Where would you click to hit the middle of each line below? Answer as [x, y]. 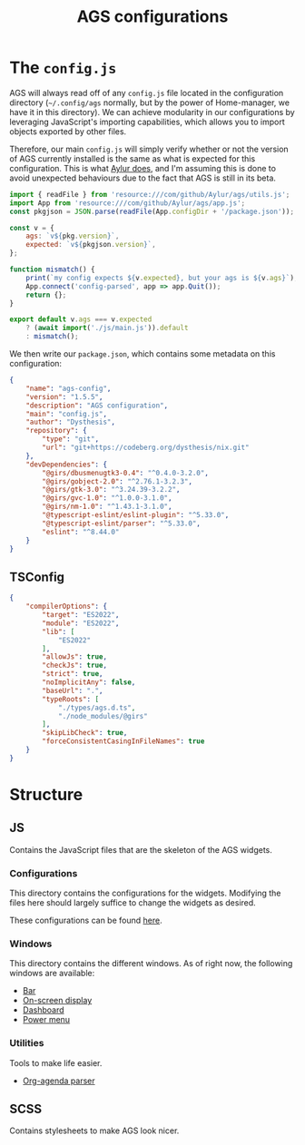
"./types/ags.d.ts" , [97, 708]
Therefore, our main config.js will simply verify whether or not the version [149, 149]
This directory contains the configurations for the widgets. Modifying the [145, 893]
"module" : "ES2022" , [81, 623]
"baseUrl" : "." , [73, 690]
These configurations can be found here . [86, 920]
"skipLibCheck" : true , [85, 733]
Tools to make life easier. [56, 1062]
